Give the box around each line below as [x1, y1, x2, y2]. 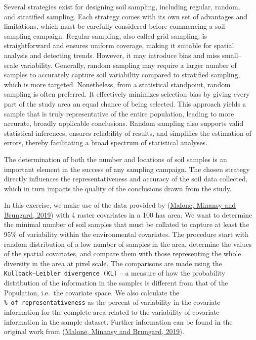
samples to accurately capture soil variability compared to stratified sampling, [4, 69, 240, 80]
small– [222, 50, 242, 60]
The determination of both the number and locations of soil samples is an [4, 154, 227, 164]
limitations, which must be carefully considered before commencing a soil [4, 21, 225, 31]
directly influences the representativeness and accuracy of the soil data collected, [4, 173, 248, 184]
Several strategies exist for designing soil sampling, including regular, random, [4, 1, 240, 11]
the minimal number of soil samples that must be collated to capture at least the [4, 219, 249, 229]
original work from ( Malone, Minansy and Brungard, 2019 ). [4, 326, 184, 337]
